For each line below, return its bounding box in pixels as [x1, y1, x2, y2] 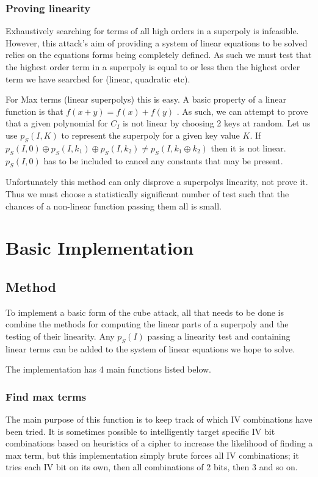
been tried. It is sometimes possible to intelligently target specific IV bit [5, 424, 275, 437]
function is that [5, 104, 63, 117]
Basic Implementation [5, 235, 194, 260]
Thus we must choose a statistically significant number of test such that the [5, 187, 289, 200]
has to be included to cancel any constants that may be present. [43, 154, 283, 167]
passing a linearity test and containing [147, 329, 291, 342]
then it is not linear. [211, 141, 286, 154]
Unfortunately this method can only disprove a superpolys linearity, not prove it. [5, 175, 308, 188]
